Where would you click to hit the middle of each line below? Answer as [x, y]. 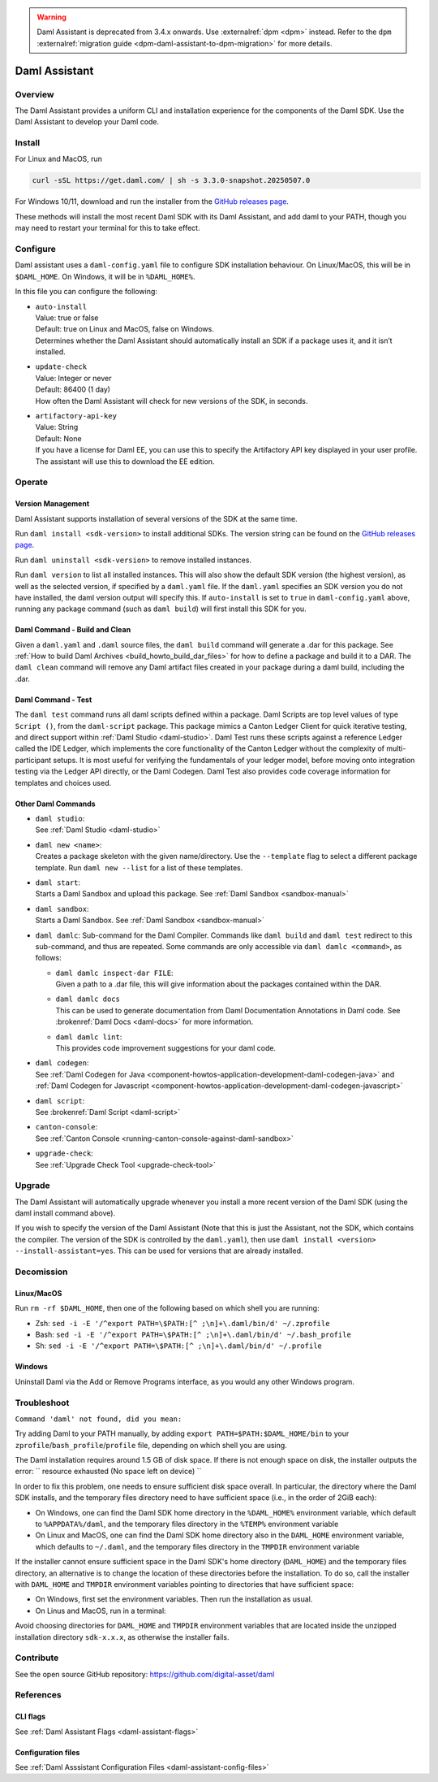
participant [33, 760]
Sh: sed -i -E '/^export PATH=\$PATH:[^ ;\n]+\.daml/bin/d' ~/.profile [178, 1346]
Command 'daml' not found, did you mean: [99, 1419]
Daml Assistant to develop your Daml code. [87, 122]
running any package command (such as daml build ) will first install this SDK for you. [161, 609]
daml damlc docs [88, 999]
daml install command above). [65, 1213]
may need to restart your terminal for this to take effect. [107, 228]
